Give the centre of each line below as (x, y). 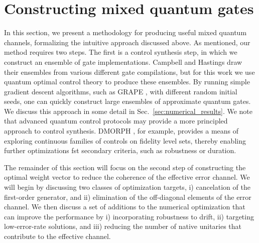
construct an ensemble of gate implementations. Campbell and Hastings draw (123, 62)
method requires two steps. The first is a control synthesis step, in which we (121, 52)
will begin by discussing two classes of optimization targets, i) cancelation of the (127, 187)
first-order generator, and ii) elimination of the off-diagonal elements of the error (128, 197)
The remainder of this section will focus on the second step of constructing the (125, 167)
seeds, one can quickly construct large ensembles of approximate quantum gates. (127, 101)
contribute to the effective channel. (57, 236)
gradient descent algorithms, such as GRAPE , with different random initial (121, 91)
